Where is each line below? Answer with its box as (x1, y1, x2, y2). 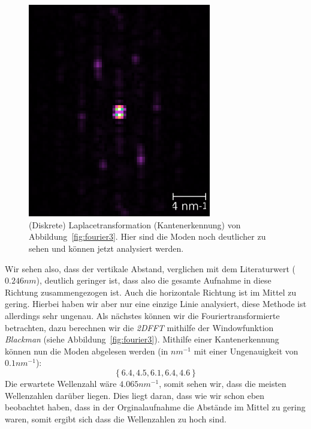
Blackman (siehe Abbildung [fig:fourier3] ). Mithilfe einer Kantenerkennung (5, 333, 279, 345)
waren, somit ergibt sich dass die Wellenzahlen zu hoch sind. (5, 412, 227, 425)
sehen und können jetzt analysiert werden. (29, 242, 184, 255)
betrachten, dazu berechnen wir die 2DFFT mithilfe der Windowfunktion (5, 321, 274, 333)
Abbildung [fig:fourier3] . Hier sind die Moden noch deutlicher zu (29, 230, 266, 243)
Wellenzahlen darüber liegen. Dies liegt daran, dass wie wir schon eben (5, 389, 265, 401)
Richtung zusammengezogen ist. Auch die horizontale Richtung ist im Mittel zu (5, 285, 297, 298)
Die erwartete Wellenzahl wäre (5, 377, 117, 389)
